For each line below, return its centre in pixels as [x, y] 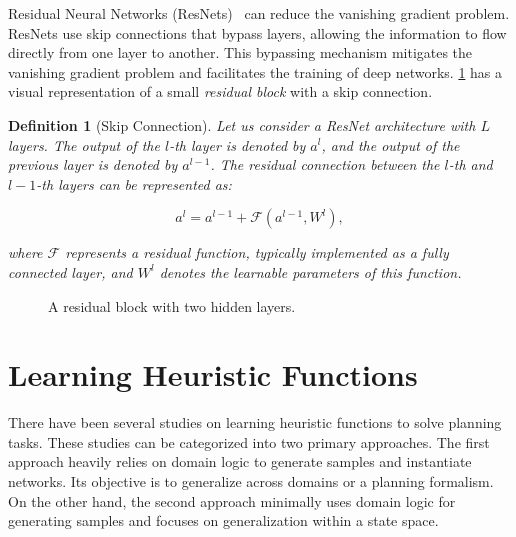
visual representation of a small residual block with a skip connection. [220, 91]
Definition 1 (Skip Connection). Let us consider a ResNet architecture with [242, 124]
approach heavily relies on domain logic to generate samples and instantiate [240, 461]
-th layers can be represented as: [134, 183]
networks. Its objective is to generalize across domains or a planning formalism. [251, 481]
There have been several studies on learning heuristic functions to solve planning [255, 422]
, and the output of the [390, 144]
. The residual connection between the [325, 164]
